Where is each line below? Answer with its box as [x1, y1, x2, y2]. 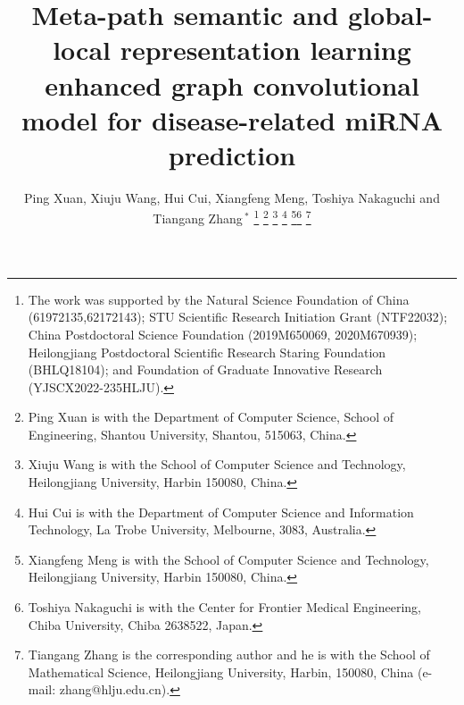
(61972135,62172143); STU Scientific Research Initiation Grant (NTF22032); [28, 307, 448, 326]
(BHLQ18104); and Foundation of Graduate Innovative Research [28, 360, 383, 379]
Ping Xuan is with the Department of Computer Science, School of [28, 407, 394, 426]
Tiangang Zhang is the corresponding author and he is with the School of [28, 645, 430, 664]
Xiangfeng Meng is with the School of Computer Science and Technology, [28, 550, 429, 568]
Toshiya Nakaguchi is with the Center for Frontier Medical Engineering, [28, 598, 422, 617]
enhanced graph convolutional [45, 66, 419, 103]
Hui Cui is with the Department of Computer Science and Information [28, 502, 414, 521]
